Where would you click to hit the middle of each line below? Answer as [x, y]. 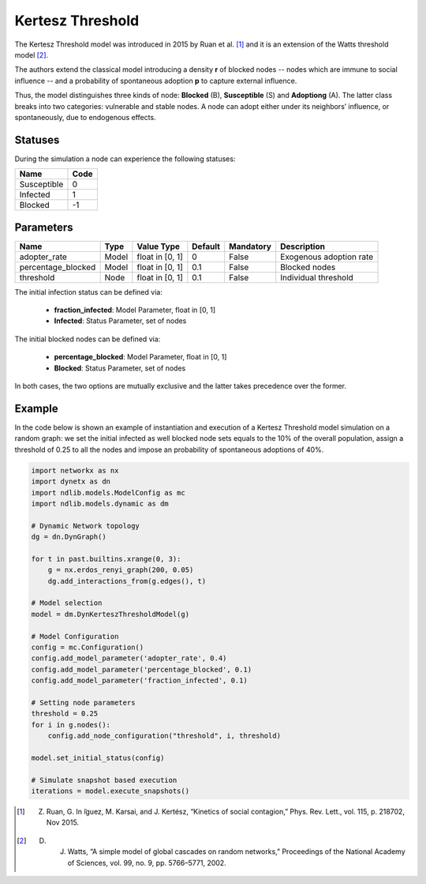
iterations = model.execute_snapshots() [110, 791]
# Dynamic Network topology [85, 526]
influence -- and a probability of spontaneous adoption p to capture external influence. [156, 81]
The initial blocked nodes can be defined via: [88, 339]
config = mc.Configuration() [88, 647]
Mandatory [250, 246]
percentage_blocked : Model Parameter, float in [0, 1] [140, 357]
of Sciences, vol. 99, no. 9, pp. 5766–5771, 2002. [147, 863]
